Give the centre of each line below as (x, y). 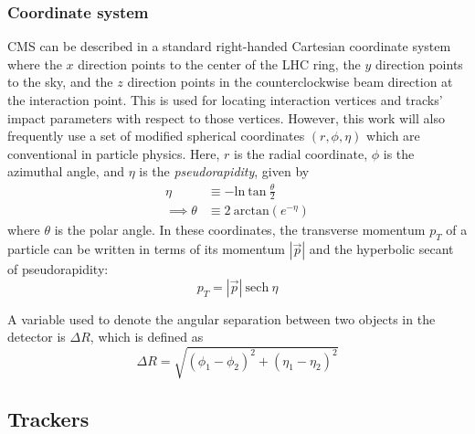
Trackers (48, 418)
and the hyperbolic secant (381, 249)
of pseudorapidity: (58, 269)
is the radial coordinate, (301, 153)
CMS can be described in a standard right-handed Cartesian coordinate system (229, 46)
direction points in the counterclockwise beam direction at (290, 82)
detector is (37, 337)
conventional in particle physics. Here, (114, 153)
